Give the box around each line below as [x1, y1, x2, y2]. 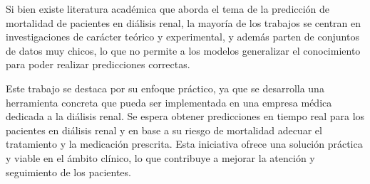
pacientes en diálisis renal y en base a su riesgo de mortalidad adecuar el [6, 122, 322, 137]
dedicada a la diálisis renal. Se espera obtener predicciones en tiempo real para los [6, 109, 365, 124]
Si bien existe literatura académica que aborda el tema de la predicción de [6, 1, 330, 16]
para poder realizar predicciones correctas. [6, 57, 190, 72]
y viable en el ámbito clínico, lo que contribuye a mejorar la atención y [6, 150, 315, 165]
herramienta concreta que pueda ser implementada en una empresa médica [6, 94, 332, 109]
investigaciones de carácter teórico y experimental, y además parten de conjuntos [6, 29, 359, 44]
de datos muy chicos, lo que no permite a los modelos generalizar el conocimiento [6, 43, 361, 58]
